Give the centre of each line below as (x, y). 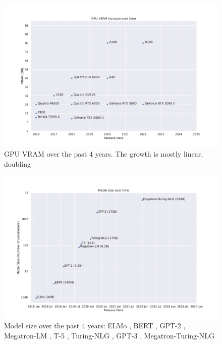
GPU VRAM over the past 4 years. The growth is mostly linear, (104, 153)
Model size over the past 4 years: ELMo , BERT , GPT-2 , (95, 326)
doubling (17, 163)
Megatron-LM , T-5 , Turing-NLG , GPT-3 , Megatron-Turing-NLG (109, 335)
